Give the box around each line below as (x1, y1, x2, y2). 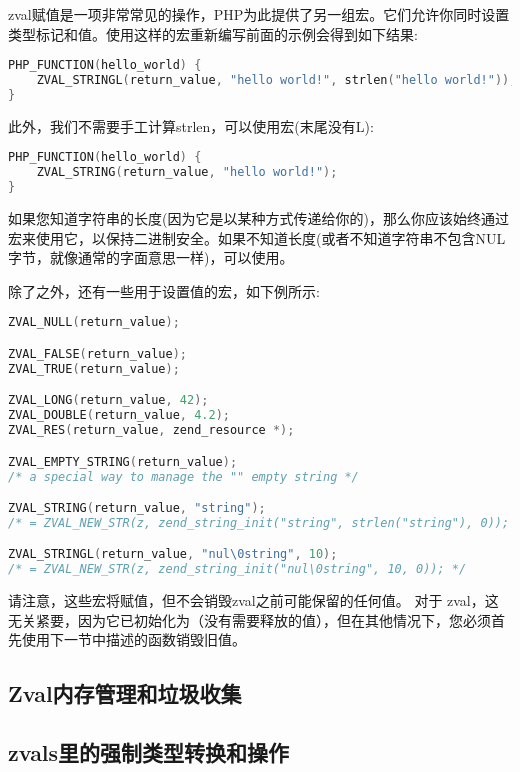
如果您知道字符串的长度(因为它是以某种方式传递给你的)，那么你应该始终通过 (8, 208, 509, 229)
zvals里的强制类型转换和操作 (8, 737, 290, 768)
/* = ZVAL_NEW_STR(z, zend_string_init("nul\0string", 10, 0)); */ (8, 562, 467, 577)
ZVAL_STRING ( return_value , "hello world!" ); (36, 165, 338, 180)
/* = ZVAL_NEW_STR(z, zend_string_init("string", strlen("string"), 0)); (8, 515, 510, 530)
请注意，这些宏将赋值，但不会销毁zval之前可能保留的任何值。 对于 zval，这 (8, 590, 499, 611)
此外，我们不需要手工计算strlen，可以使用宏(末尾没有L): (8, 115, 374, 136)
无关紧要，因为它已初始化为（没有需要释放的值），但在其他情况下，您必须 (8, 609, 491, 630)
